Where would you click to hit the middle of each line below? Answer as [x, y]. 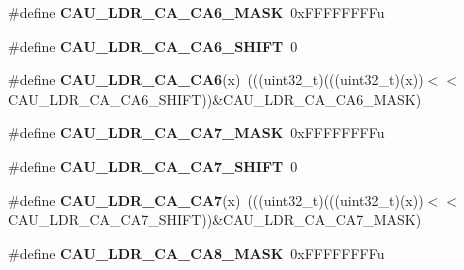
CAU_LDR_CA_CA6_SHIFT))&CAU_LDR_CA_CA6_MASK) [215, 98]
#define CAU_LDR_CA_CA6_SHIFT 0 [153, 45]
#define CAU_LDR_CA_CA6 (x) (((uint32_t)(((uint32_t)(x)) [216, 79]
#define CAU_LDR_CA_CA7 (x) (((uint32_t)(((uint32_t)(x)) [216, 199]
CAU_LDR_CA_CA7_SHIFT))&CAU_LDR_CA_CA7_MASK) [215, 219]
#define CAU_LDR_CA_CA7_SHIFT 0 [153, 165]
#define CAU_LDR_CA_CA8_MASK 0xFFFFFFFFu [196, 252]
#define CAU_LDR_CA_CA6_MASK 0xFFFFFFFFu [196, 12]
